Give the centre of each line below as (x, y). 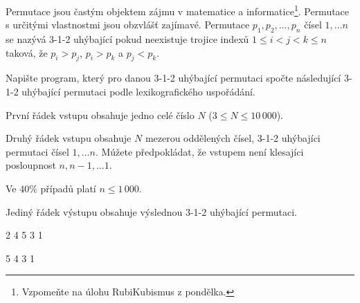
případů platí (68, 188)
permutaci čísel (37, 151)
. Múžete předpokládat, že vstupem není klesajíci (199, 151)
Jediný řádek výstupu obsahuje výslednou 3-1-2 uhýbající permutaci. (151, 211)
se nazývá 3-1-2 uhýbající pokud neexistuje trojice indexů (127, 39)
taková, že (27, 52)
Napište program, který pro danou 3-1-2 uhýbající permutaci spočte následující (173, 78)
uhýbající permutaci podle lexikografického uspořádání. (138, 92)
